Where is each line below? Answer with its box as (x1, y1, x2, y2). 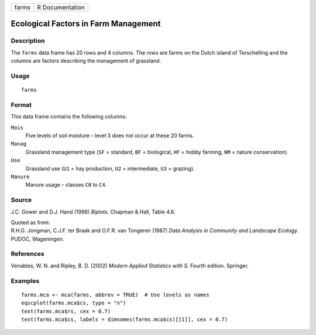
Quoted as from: (11, 219, 50, 226)
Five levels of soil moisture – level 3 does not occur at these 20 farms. (25, 132, 194, 139)
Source (11, 196, 32, 204)
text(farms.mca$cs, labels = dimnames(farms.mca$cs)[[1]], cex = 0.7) (21, 316, 228, 323)
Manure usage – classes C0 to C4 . (25, 181, 107, 188)
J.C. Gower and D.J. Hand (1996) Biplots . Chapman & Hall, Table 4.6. (11, 208, 176, 215)
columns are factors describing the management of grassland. (11, 57, 162, 65)
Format (11, 100, 32, 109)
